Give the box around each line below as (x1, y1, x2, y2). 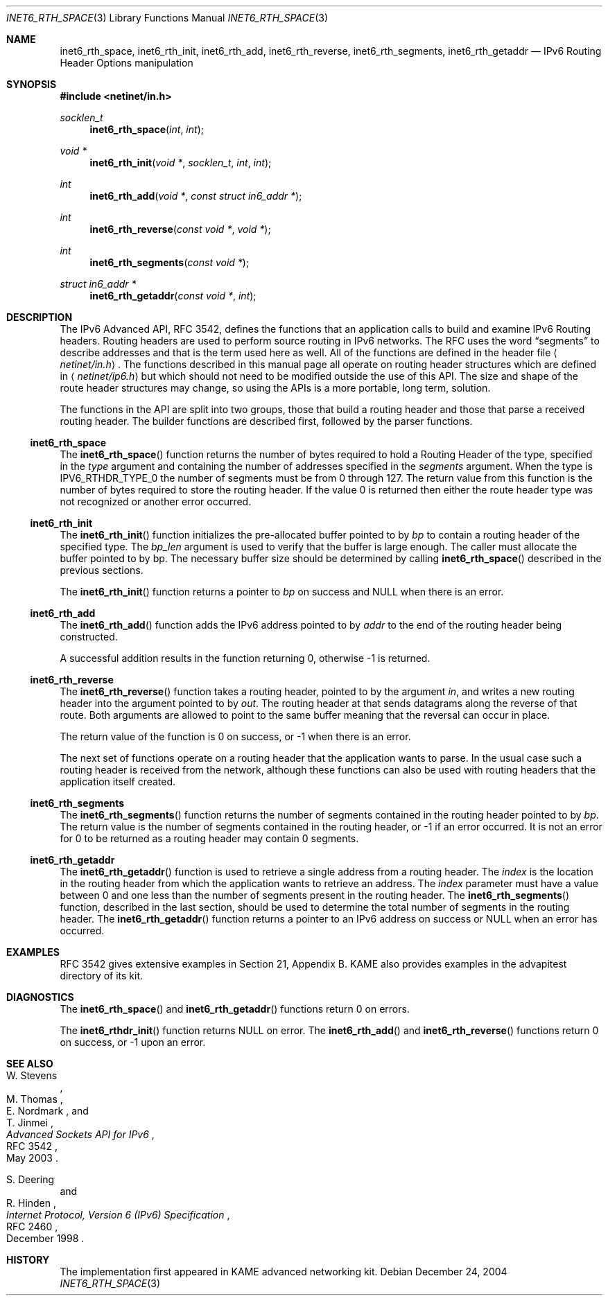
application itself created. (60, 776, 176, 787)
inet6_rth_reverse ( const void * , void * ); (89, 223, 271, 235)
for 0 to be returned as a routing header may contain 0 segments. (60, 832, 359, 844)
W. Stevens (6, 1069, 58, 1081)
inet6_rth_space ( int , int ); (89, 123, 204, 135)
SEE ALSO (6, 1058, 53, 1069)
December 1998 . (6, 1232, 85, 1244)
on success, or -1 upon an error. (60, 1036, 206, 1048)
